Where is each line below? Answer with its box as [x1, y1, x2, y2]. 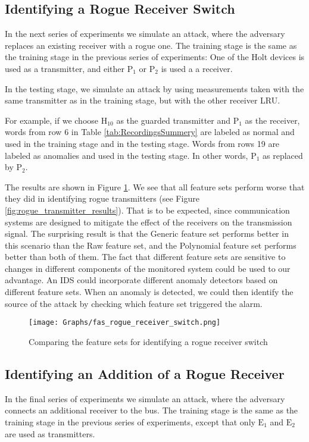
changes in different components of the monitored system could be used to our [5, 262, 291, 274]
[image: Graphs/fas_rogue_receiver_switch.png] [29, 318, 221, 327]
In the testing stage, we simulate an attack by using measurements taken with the [5, 82, 304, 95]
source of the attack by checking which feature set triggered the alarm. [5, 297, 263, 309]
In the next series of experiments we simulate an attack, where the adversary [5, 27, 285, 40]
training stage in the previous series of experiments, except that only [5, 415, 255, 428]
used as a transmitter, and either [5, 62, 125, 74]
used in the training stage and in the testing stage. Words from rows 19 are [5, 137, 280, 149]
